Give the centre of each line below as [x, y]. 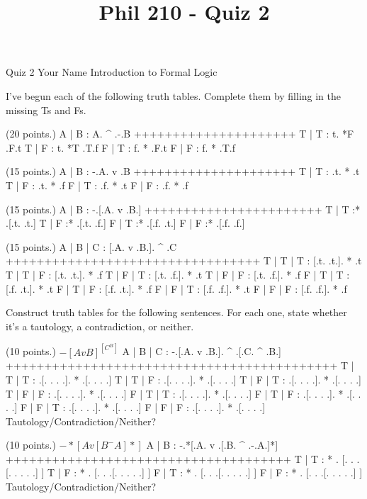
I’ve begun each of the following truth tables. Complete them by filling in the [174, 95]
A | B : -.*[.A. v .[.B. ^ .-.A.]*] [212, 445]
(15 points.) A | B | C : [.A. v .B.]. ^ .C [91, 246]
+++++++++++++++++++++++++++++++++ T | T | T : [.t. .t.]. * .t [184, 260]
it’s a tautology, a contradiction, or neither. [100, 326]
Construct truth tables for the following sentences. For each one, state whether [176, 312]
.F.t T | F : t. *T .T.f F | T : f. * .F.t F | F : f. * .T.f [120, 147]
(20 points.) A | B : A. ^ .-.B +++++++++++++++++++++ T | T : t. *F [180, 134]
